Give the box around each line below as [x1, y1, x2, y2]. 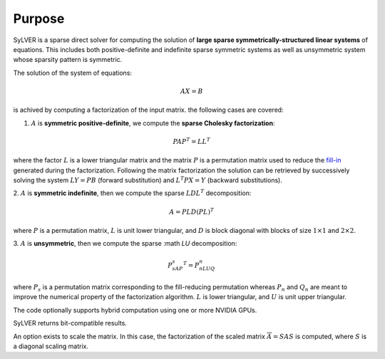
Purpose [13, 11, 65, 26]
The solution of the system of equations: [13, 68, 132, 77]
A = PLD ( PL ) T [169, 207, 214, 216]
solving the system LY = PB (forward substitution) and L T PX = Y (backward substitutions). [13, 175, 283, 184]
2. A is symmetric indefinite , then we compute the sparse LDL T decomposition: [13, 188, 252, 197]
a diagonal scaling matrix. [13, 342, 89, 350]
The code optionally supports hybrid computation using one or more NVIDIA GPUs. [13, 306, 257, 314]
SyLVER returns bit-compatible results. [13, 319, 128, 328]
